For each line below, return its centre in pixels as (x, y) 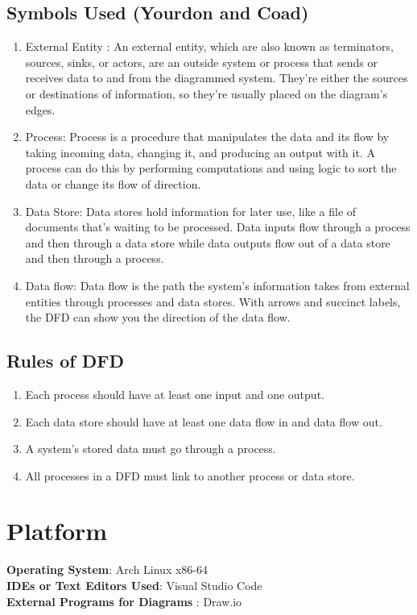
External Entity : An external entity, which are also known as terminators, (209, 46)
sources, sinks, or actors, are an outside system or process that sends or (201, 62)
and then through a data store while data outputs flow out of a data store (208, 242)
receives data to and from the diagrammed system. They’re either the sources (217, 78)
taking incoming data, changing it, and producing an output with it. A (200, 152)
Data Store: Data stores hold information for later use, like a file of (191, 211)
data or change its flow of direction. (113, 183)
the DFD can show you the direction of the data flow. (158, 317)
